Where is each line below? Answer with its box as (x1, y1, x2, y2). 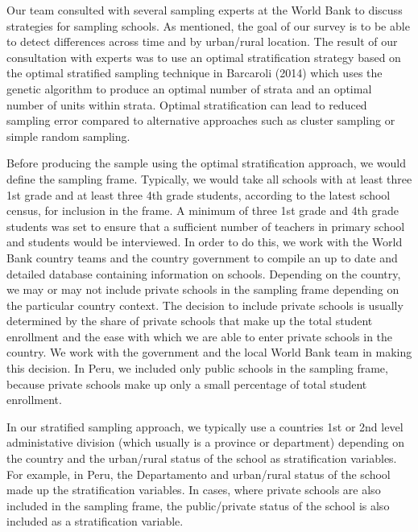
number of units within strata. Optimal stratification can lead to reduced (6, 96, 367, 113)
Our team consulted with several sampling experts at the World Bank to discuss (6, 2, 403, 18)
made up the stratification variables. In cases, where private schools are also (6, 481, 381, 498)
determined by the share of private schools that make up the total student (6, 312, 373, 329)
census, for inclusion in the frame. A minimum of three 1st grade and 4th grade (6, 202, 399, 219)
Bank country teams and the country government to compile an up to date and (6, 249, 398, 266)
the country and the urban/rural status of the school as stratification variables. (6, 450, 397, 467)
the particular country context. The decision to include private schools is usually (6, 296, 404, 313)
